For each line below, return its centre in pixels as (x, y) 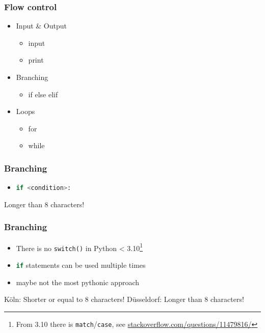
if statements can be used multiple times (81, 265)
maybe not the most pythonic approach (78, 282)
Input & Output (42, 26)
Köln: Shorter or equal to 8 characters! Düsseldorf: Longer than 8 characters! (124, 299)
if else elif (43, 94)
